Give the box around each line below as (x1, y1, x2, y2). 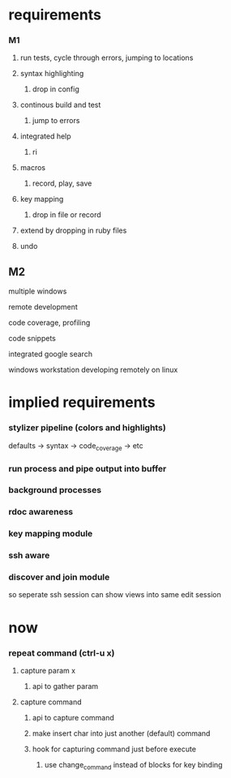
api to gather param (32, 681, 99, 690)
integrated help (19, 131, 71, 141)
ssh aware (8, 549, 50, 561)
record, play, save (32, 178, 92, 188)
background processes (8, 485, 102, 496)
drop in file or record (32, 210, 101, 220)
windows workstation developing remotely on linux (8, 365, 178, 374)
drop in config (32, 84, 79, 94)
